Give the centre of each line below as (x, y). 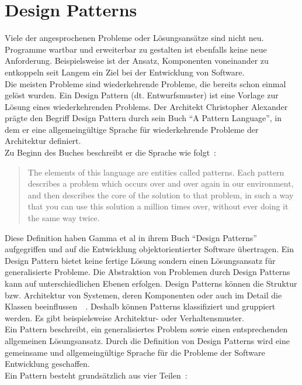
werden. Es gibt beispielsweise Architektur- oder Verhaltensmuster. (124, 317)
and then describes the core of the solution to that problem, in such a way (161, 195)
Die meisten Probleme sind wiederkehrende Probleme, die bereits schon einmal (145, 83)
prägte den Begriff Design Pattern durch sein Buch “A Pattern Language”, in (143, 118)
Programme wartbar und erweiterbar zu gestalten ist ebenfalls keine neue (136, 49)
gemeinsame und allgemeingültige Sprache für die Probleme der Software (135, 352)
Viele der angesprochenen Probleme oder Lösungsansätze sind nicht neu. (134, 38)
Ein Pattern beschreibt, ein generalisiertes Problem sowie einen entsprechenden (146, 329)
